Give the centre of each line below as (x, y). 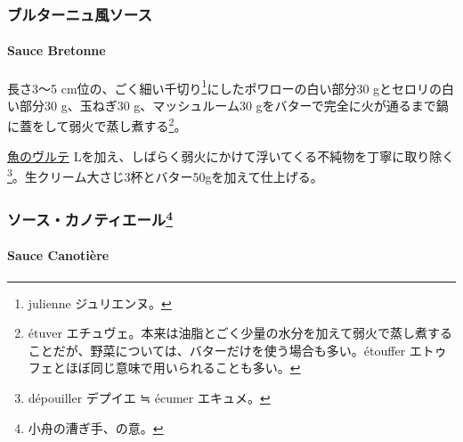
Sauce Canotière (58, 255)
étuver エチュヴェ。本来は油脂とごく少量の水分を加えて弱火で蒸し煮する (240, 333)
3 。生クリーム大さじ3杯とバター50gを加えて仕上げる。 (165, 175)
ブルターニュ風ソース (80, 14)
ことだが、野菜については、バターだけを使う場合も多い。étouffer (217, 350)
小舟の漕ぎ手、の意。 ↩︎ (96, 427)
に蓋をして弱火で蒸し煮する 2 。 (97, 125)
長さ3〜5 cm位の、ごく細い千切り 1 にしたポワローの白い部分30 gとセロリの (225, 86)
